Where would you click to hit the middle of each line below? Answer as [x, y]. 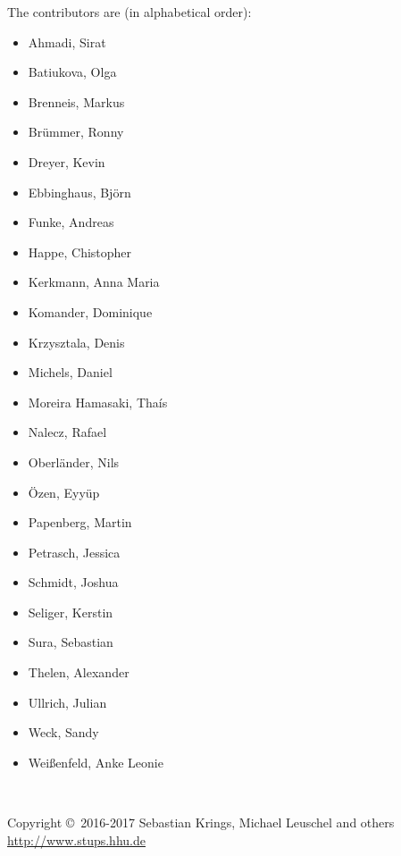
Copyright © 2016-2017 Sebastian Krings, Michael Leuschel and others [201, 822]
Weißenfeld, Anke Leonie [96, 762]
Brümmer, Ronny [76, 132]
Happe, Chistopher [80, 252]
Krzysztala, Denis [76, 342]
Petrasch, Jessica [74, 552]
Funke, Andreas [71, 222]
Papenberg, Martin [80, 522]
